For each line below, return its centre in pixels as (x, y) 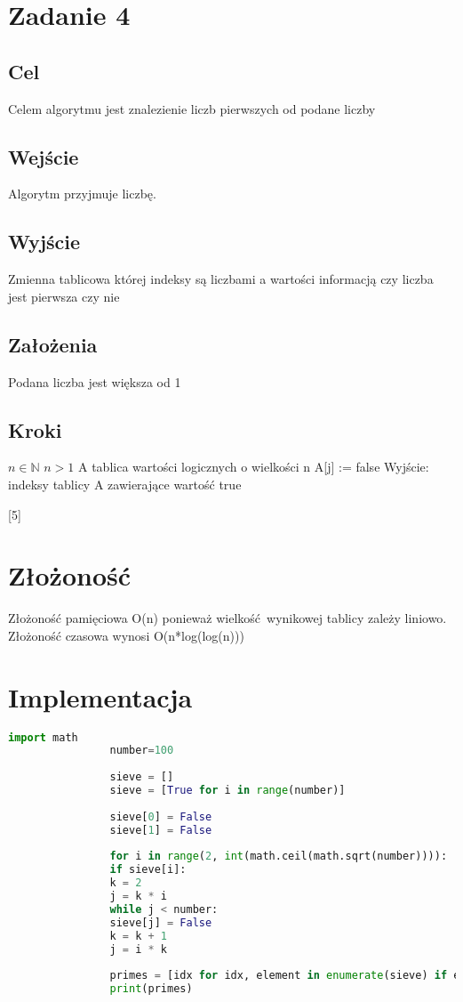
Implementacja (100, 696)
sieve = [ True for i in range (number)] (228, 791)
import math (43, 737)
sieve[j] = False (161, 922)
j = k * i (139, 897)
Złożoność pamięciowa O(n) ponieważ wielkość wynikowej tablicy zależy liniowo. (228, 618)
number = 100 (142, 751)
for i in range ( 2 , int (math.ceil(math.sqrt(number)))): (279, 857)
